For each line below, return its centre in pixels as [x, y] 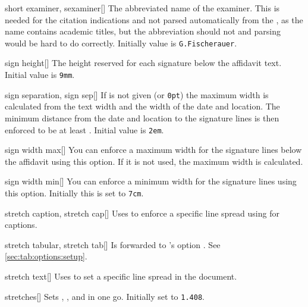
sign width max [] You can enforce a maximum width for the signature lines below [153, 150]
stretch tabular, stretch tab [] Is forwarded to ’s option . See [113, 244]
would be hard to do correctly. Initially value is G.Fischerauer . [121, 43]
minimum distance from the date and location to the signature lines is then [142, 118]
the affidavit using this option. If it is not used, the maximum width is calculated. [154, 161]
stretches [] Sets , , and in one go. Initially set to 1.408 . [105, 296]
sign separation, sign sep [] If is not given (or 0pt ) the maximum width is [137, 94]
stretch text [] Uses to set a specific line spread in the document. [121, 276]
